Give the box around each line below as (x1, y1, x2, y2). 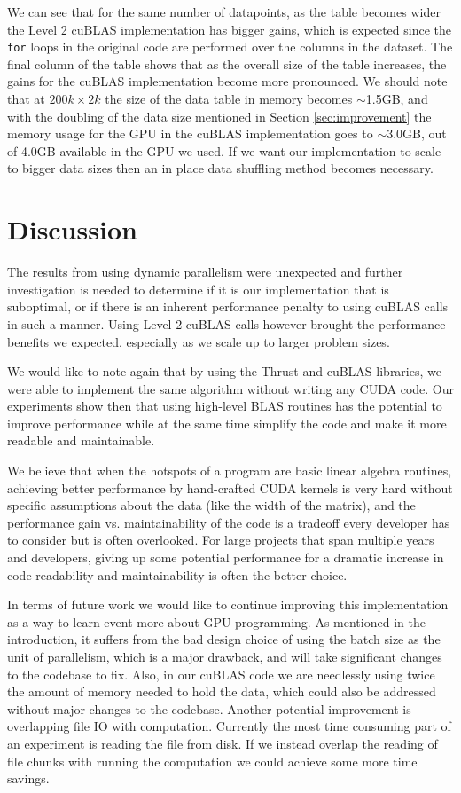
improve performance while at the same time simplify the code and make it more (7, 413, 447, 432)
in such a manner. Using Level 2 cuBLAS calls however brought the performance (7, 314, 446, 333)
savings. (7, 769, 50, 788)
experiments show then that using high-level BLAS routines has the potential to (7, 396, 442, 415)
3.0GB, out (387, 124, 447, 143)
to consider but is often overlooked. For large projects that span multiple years (7, 530, 434, 549)
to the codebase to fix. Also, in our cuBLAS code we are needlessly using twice (7, 664, 435, 683)
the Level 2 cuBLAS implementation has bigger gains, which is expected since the (7, 20, 451, 38)
